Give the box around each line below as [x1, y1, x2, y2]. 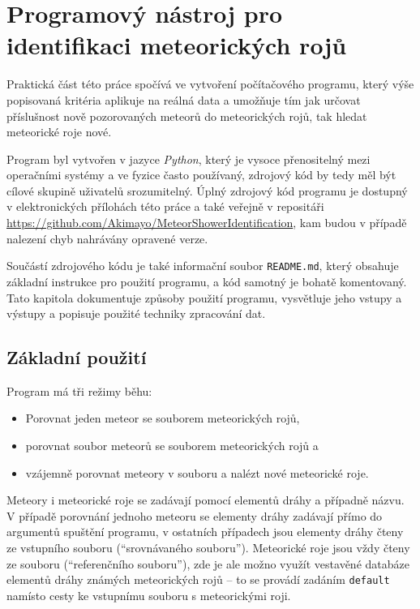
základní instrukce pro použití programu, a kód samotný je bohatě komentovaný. [6, 272, 407, 289]
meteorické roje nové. [6, 123, 112, 140]
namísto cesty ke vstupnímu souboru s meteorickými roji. [6, 586, 291, 603]
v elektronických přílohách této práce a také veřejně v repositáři [6, 198, 324, 215]
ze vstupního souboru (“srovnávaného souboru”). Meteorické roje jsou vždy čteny [6, 539, 410, 556]
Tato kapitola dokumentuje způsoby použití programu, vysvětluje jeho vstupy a [6, 289, 402, 306]
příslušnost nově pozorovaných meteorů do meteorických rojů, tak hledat [6, 107, 367, 124]
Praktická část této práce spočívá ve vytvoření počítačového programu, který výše [6, 75, 414, 92]
